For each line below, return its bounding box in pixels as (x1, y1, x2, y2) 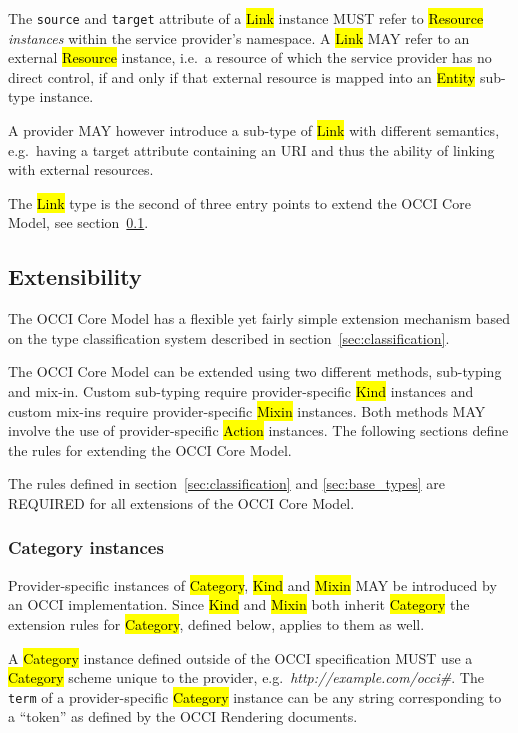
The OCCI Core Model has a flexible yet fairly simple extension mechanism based (8, 308, 511, 329)
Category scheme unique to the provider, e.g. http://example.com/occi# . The (8, 667, 484, 688)
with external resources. (8, 159, 154, 180)
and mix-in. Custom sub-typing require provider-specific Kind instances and (8, 380, 474, 401)
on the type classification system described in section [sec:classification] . (8, 327, 450, 348)
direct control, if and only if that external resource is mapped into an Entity (8, 66, 476, 87)
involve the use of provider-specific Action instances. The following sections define (8, 420, 509, 441)
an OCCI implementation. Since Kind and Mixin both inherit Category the (8, 594, 470, 615)
